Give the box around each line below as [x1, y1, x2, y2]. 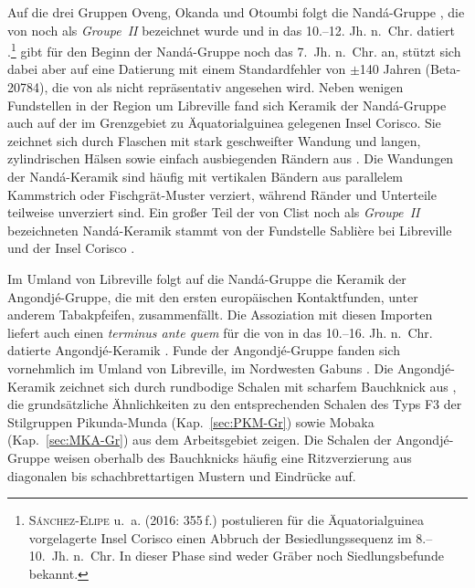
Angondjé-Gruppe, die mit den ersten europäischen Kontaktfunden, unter [7, 287, 418, 306]
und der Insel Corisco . [7, 238, 135, 257]
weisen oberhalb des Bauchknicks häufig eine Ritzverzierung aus [54, 447, 412, 467]
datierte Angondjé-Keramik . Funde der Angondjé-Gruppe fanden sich [7, 341, 400, 360]
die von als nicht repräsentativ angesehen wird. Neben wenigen [51, 78, 404, 97]
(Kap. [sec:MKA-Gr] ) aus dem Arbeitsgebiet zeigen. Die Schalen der [7, 430, 392, 449]
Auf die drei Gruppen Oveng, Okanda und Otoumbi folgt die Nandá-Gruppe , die [7, 3, 465, 21]
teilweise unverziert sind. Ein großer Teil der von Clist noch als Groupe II [7, 203, 420, 222]
